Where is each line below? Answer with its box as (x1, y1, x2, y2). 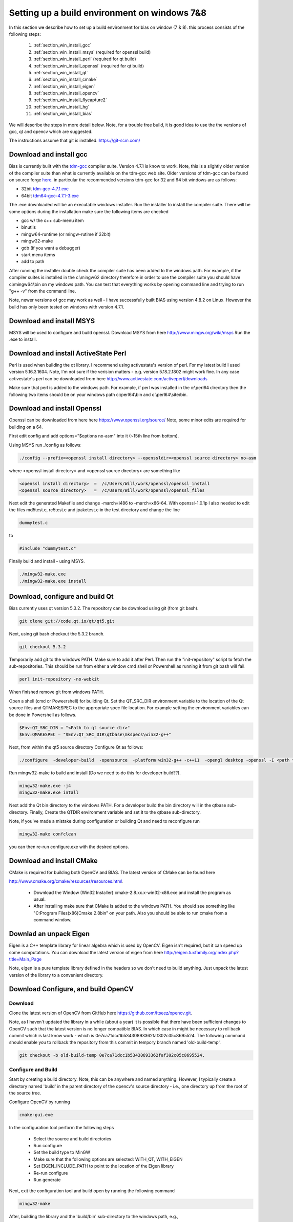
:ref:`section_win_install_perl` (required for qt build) (33, 56, 136, 62)
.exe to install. (9, 336, 37, 342)
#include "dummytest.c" (19, 546, 77, 551)
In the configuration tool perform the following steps (9, 1125, 114, 1131)
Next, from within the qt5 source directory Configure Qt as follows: (9, 744, 144, 750)
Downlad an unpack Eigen (9, 930, 90, 938)
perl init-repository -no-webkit (19, 676, 100, 682)
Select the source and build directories (33, 1135, 112, 1141)
